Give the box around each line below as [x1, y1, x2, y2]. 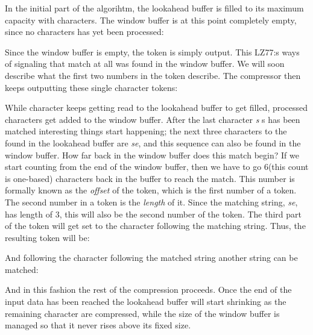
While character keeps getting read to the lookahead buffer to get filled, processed [5, 101, 308, 114]
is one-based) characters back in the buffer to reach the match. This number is [5, 172, 295, 184]
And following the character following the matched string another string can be [5, 251, 298, 264]
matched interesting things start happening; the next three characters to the [5, 125, 287, 137]
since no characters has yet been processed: [5, 25, 164, 38]
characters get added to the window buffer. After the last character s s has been [5, 113, 300, 125]
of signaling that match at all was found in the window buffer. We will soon [5, 57, 285, 70]
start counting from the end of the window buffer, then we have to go [5, 160, 262, 173]
